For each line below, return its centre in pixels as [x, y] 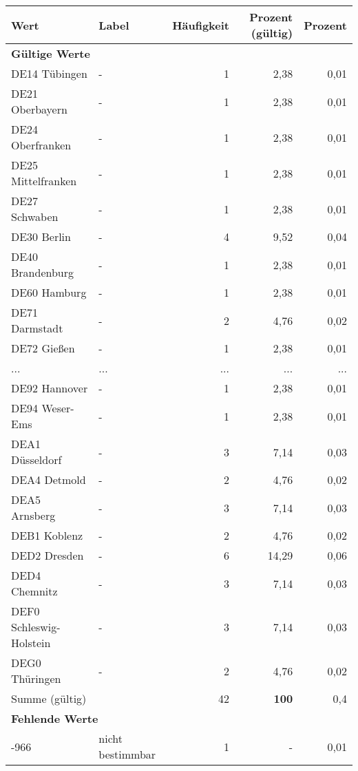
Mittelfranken [44, 181]
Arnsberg [33, 515]
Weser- [58, 408]
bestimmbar [127, 754]
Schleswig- [36, 627]
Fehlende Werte [55, 718]
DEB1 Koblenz [47, 535]
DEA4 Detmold [49, 479]
